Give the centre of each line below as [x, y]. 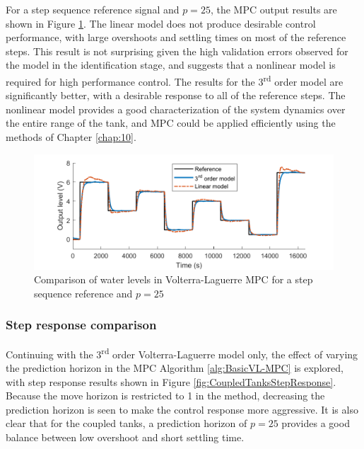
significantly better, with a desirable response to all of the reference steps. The [176, 95]
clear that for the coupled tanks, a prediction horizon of [127, 423]
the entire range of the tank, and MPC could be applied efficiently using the [171, 123]
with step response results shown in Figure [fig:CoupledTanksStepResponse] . [171, 381]
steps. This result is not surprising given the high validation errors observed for [177, 51]
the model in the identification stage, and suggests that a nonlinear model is [171, 65]
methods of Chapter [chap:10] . [71, 137]
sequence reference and [83, 293]
